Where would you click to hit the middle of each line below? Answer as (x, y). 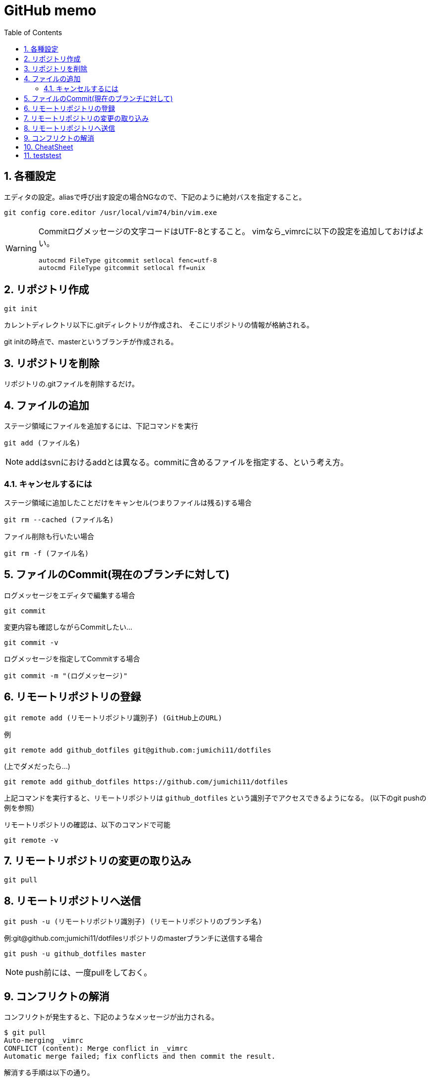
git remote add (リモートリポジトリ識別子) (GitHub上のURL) (113, 718)
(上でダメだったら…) (37, 766)
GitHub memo (50, 10)
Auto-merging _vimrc (44, 1041)
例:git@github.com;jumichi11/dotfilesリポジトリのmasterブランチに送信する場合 (134, 938)
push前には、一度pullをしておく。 (89, 973)
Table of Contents (33, 32)
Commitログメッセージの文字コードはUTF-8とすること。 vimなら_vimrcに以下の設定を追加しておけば (227, 231)
